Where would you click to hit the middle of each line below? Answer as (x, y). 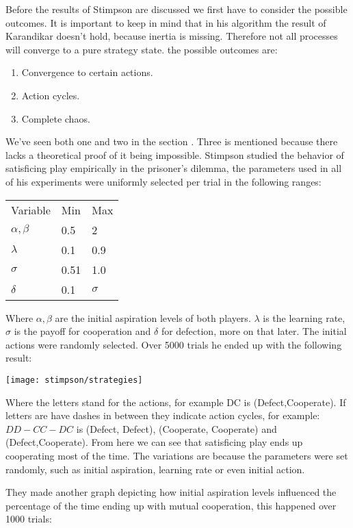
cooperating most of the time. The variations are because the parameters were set (177, 455)
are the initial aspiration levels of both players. (153, 317)
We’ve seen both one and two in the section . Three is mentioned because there (172, 141)
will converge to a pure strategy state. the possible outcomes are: (142, 49)
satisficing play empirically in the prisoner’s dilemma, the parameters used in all (174, 168)
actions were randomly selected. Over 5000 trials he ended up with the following (174, 344)
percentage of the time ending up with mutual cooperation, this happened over (171, 505)
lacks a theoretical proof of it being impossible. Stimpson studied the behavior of (175, 154)
